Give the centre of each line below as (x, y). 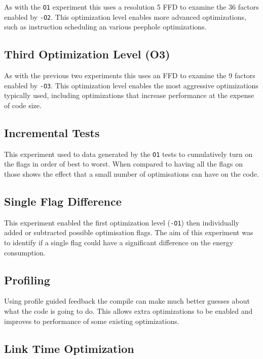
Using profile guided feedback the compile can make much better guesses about (127, 301)
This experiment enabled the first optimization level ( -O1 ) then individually (122, 222)
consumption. (25, 252)
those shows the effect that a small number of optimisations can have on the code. (131, 174)
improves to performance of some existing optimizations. (92, 321)
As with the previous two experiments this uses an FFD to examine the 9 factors (130, 75)
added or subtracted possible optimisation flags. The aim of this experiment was (129, 232)
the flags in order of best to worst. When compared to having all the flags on (124, 164)
